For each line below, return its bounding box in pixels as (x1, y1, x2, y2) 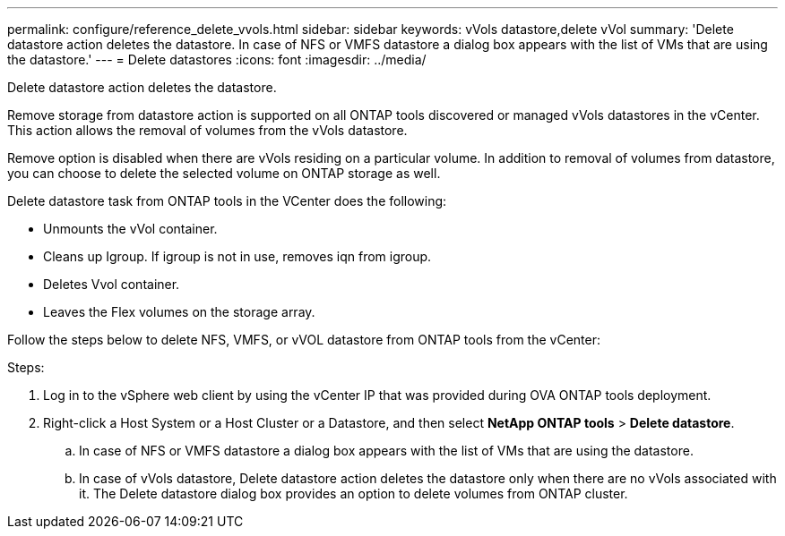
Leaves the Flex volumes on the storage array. (43, 304, 315, 319)
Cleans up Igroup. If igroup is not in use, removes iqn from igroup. (43, 249, 432, 264)
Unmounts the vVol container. (43, 221, 218, 236)
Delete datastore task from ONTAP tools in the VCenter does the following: (7, 193, 447, 208)
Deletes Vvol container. (43, 277, 180, 292)
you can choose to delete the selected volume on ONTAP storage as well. (7, 166, 441, 181)
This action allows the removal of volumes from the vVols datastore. (7, 123, 408, 138)
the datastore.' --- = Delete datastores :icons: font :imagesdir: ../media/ (7, 52, 427, 67)
